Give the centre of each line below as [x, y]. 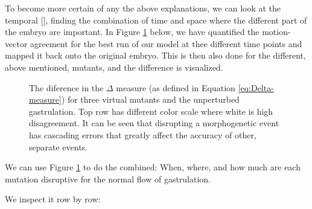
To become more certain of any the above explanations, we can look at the [143, 8]
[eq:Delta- [256, 87]
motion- [276, 32]
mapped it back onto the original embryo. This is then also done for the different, [155, 55]
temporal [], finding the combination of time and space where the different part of [156, 20]
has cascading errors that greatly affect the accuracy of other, [143, 134]
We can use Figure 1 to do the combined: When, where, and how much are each [153, 167]
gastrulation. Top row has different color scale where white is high [151, 111]
